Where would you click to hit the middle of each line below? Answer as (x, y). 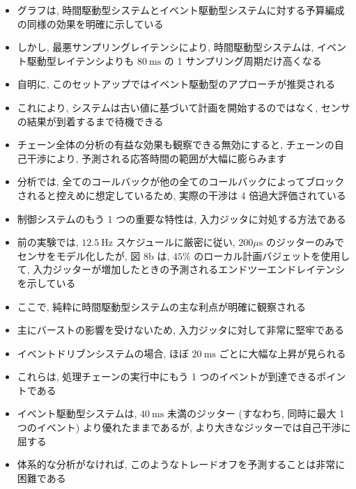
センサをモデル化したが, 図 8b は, (93, 255)
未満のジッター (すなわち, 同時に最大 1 (256, 413)
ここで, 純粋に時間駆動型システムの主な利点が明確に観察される (161, 306)
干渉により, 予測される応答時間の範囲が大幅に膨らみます (157, 158)
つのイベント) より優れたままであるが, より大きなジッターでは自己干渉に (184, 427)
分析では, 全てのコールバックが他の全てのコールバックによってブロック (181, 181)
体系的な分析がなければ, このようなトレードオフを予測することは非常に (181, 464)
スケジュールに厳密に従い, (176, 242)
